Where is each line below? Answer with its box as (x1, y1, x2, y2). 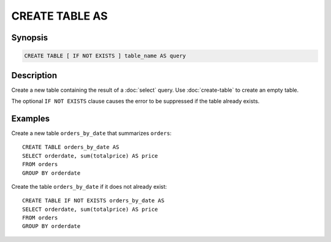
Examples (11, 113, 50, 123)
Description (11, 70, 58, 81)
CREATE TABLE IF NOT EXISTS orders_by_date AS (22, 197, 165, 204)
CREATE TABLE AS (11, 9, 108, 23)
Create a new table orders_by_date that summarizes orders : (11, 129, 172, 137)
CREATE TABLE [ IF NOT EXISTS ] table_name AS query (24, 53, 186, 59)
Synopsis (11, 32, 48, 43)
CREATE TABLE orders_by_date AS (22, 144, 120, 151)
